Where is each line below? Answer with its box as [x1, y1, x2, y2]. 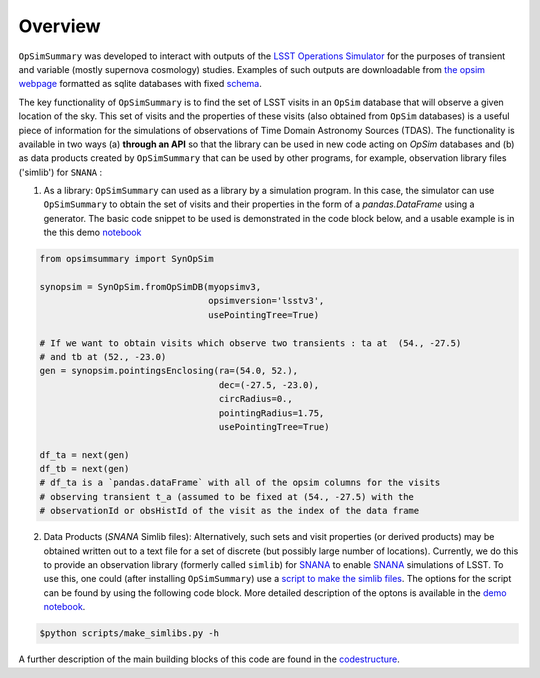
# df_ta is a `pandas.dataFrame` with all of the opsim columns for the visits [39, 477, 441, 489]
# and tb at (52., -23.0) [39, 351, 167, 362]
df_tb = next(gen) [39, 463, 130, 475]
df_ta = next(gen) [39, 449, 130, 460]
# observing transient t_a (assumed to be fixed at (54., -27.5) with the [39, 491, 415, 502]
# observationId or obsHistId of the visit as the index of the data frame [39, 505, 420, 517]
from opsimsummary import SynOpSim [39, 253, 214, 265]
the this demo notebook [43, 226, 142, 239]
